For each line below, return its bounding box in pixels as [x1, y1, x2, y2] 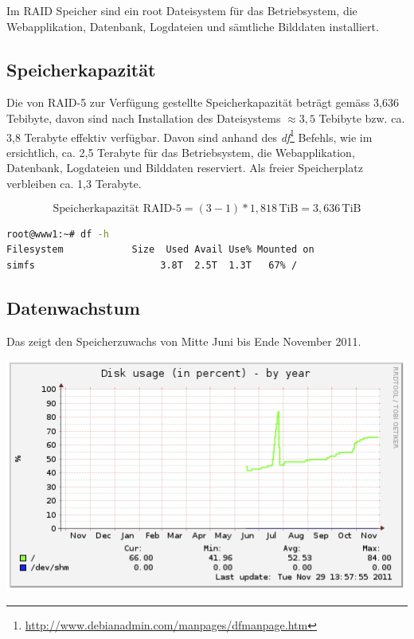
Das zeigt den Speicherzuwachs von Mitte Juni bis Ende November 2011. [6, 332, 361, 349]
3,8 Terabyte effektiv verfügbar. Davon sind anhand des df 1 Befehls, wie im [6, 126, 373, 145]
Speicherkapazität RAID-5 [53, 202, 182, 214]
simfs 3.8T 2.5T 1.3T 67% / [6, 259, 298, 271]
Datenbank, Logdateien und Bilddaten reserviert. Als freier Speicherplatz [6, 159, 363, 176]
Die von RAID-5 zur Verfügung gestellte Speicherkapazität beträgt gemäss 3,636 [6, 94, 399, 111]
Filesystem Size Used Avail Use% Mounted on [6, 244, 314, 256]
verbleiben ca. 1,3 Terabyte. [6, 175, 142, 192]
